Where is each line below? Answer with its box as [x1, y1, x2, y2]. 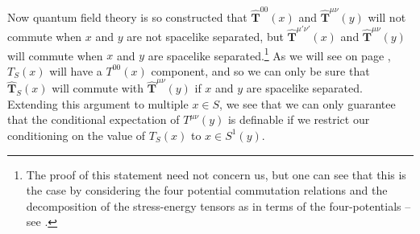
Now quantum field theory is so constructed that [7, 8, 247, 25]
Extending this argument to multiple [7, 95, 189, 112]
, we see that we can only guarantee [219, 95, 396, 112]
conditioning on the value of [7, 126, 146, 143]
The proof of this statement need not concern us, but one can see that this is [26, 166, 406, 183]
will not [368, 8, 406, 25]
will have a [49, 62, 102, 79]
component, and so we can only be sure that [151, 62, 370, 79]
